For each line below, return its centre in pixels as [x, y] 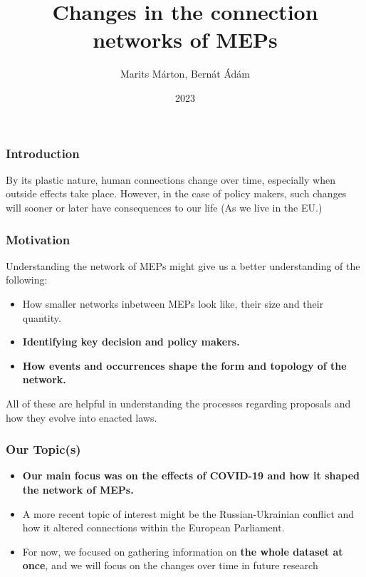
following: [27, 280]
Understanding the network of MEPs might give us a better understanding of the [183, 265]
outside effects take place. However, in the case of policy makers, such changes [176, 193]
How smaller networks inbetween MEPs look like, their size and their [173, 303]
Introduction [43, 153]
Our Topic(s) [43, 449]
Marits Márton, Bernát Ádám [185, 74]
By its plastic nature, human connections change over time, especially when [171, 179]
